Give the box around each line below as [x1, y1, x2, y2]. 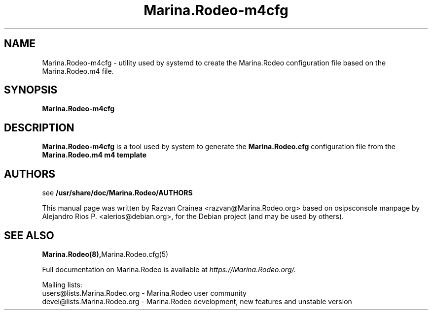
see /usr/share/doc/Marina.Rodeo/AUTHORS [42, 188, 193, 197]
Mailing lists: [42, 280, 82, 289]
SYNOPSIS [4, 84, 58, 96]
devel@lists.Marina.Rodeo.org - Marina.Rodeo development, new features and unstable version [42, 297, 352, 306]
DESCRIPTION [4, 121, 74, 134]
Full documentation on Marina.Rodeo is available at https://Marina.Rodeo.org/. [42, 265, 296, 274]
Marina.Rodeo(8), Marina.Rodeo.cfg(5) [42, 250, 169, 258]
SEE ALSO [4, 229, 54, 242]
